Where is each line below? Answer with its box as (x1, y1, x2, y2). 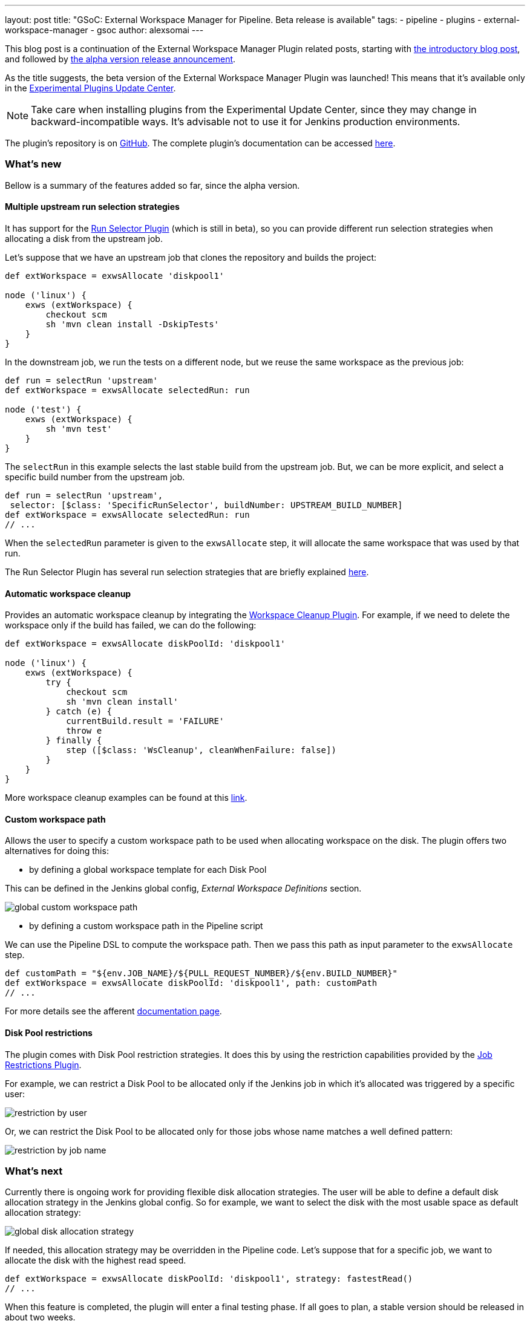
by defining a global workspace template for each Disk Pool (29, 864, 267, 875)
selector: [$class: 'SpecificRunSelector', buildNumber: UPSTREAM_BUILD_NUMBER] (10, 500, 403, 510)
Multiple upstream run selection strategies (5, 201, 180, 212)
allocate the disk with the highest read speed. (5, 1255, 186, 1266)
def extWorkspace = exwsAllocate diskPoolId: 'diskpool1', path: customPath (5, 978, 378, 988)
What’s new (5, 158, 62, 171)
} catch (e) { (45, 706, 113, 717)
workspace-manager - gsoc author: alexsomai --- (5, 25, 204, 35)
